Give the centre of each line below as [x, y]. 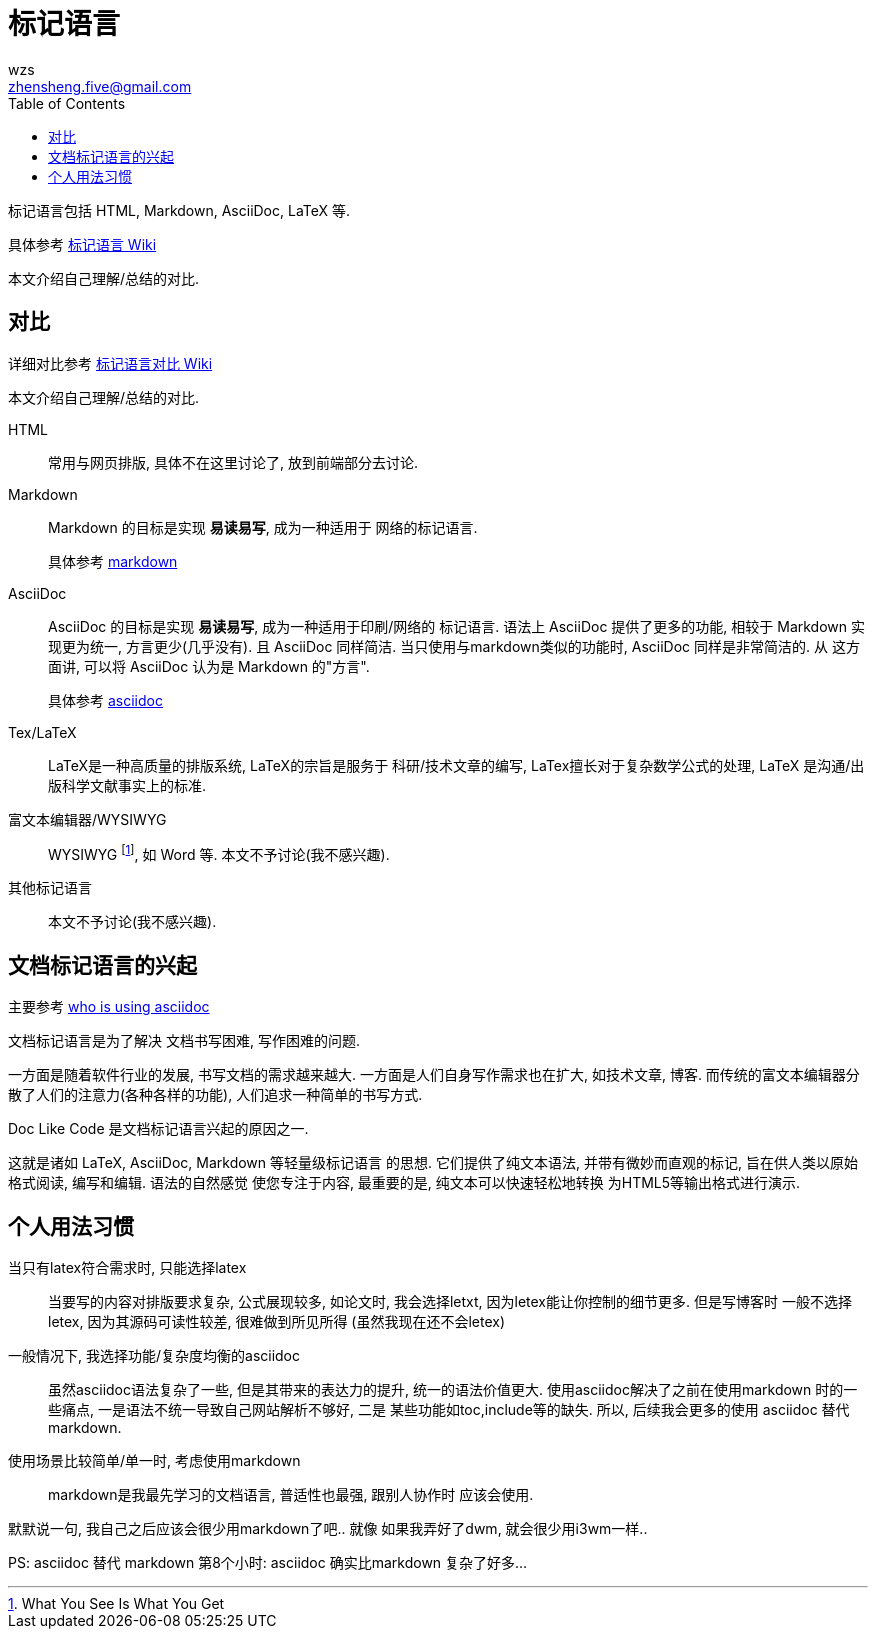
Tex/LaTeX [42, 732]
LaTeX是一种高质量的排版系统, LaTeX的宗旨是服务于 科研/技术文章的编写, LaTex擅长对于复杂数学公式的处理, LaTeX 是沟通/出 [456, 765]
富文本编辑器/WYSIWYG [87, 819]
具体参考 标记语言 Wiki [82, 244]
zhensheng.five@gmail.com [100, 86]
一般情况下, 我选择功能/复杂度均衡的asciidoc [154, 1355]
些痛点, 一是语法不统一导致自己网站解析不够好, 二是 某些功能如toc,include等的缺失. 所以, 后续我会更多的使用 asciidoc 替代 [449, 1409]
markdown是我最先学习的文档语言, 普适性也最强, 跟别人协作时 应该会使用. [291, 1494]
